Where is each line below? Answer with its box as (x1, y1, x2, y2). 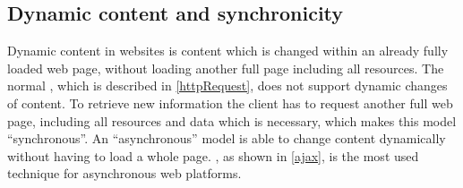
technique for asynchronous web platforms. (7, 164, 242, 183)
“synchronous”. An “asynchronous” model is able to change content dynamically (7, 129, 446, 148)
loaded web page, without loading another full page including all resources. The (7, 58, 444, 77)
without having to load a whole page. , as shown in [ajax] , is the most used (7, 146, 419, 165)
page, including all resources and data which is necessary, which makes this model (7, 111, 457, 130)
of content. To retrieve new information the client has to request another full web (7, 93, 453, 112)
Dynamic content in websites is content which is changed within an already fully (7, 41, 449, 60)
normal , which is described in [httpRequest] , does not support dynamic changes (7, 76, 448, 95)
